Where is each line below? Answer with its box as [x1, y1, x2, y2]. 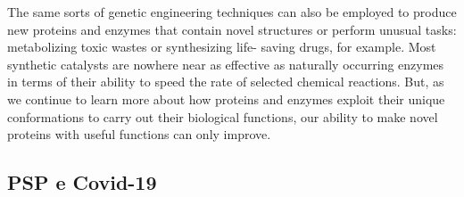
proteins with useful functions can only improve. [7, 125, 271, 144]
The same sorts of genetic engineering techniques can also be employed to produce [7, 3, 457, 21]
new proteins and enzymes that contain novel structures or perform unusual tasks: [7, 20, 457, 38]
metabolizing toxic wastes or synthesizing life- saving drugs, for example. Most [7, 37, 436, 56]
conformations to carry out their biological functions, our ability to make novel [7, 107, 438, 126]
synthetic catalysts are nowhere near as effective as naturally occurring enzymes [7, 54, 444, 73]
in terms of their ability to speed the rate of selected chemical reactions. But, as [7, 72, 444, 91]
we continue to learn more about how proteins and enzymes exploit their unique [7, 89, 445, 108]
